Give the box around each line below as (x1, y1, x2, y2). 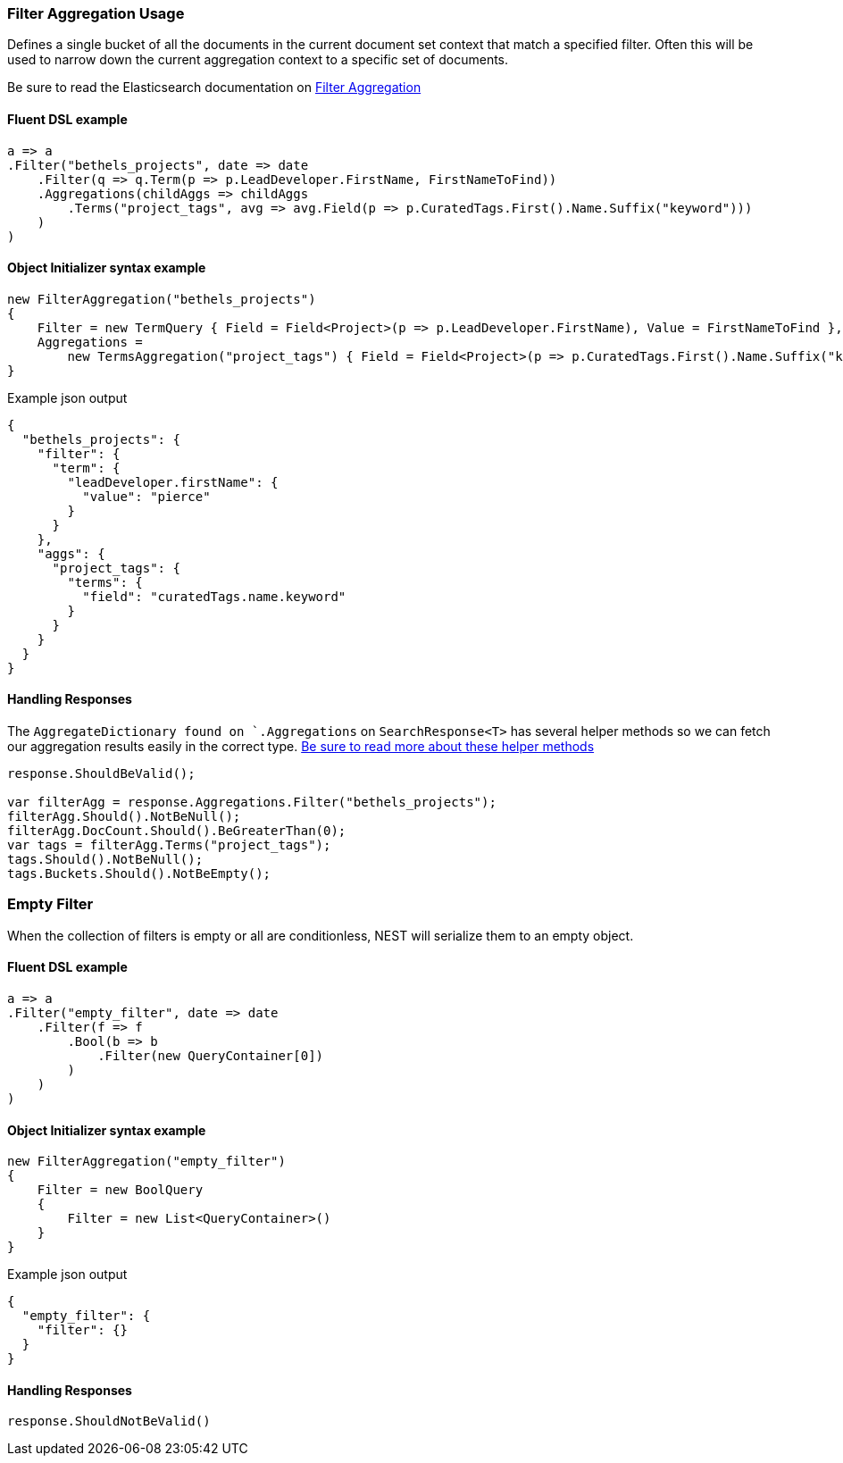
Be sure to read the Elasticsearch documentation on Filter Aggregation (7, 79, 421, 96)
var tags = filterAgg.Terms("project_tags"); (7, 838, 331, 853)
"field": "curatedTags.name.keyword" (82, 589, 346, 604)
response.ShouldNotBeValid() (7, 1414, 211, 1429)
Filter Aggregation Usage (7, 4, 185, 22)
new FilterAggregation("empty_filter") (7, 1154, 286, 1169)
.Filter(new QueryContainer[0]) (97, 1049, 324, 1063)
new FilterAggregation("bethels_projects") (7, 291, 316, 306)
